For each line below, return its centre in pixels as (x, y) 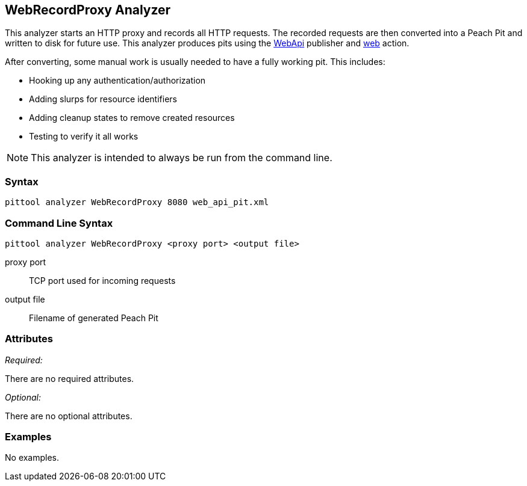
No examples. (32, 458)
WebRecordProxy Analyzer (88, 10)
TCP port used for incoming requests (102, 280)
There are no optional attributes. (69, 416)
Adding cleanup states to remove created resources (132, 118)
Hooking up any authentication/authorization (117, 81)
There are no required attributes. (70, 378)
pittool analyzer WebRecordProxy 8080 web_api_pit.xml (137, 202)
